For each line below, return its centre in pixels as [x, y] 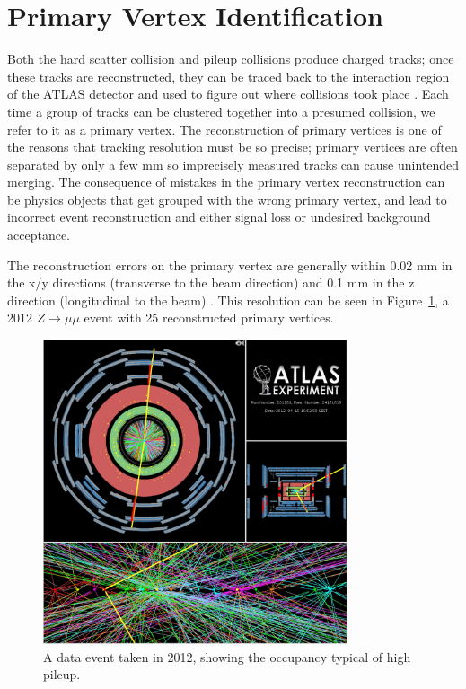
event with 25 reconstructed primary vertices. [209, 318]
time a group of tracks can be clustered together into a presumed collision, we [221, 111]
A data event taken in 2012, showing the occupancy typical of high [227, 656]
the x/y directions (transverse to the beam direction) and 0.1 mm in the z [211, 283]
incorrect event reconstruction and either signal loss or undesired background [219, 217]
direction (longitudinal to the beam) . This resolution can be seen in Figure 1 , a [228, 300]
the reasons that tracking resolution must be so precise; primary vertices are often [233, 147]
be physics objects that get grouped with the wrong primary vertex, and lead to [227, 199]
